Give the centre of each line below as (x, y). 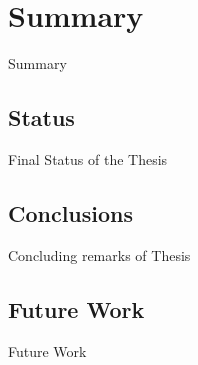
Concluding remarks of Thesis (99, 254)
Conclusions (71, 212)
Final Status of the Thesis (88, 158)
